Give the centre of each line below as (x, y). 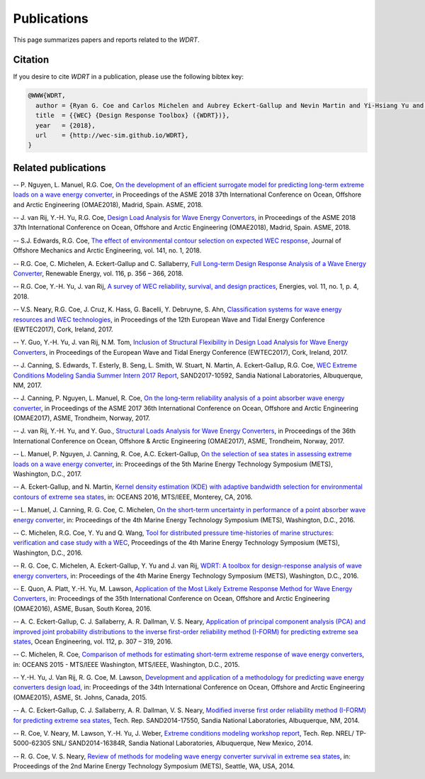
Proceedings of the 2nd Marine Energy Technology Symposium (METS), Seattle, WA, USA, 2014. (154, 766)
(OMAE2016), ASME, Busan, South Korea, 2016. (83, 608)
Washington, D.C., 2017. (47, 474)
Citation (31, 60)
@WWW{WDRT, (47, 95)
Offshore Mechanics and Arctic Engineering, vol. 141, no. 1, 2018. (107, 250)
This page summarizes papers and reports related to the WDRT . (106, 40)
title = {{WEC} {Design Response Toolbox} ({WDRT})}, (133, 116)
